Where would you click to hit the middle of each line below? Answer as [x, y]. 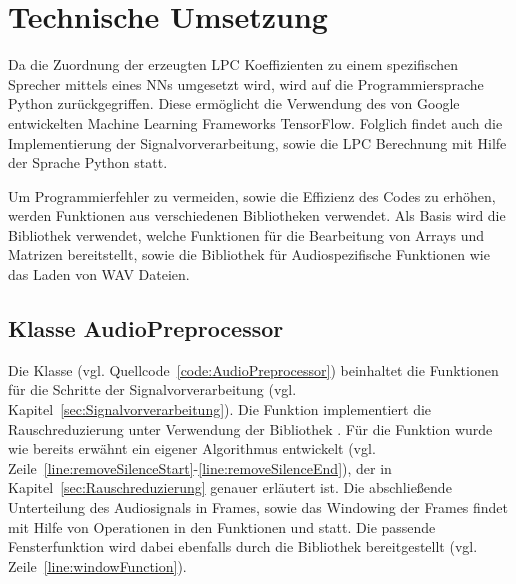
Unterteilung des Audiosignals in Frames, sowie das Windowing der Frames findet [258, 507]
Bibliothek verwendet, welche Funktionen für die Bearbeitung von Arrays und [246, 234]
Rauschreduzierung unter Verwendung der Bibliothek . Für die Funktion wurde [250, 428]
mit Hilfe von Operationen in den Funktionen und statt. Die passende [222, 526]
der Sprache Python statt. [88, 162]
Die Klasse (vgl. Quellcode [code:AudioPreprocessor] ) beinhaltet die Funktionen [253, 369]
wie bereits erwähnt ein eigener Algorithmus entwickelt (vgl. [192, 448]
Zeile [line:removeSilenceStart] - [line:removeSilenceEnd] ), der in [200, 467]
